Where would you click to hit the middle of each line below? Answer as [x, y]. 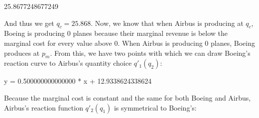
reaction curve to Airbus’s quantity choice [68, 63]
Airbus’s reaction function [44, 107]
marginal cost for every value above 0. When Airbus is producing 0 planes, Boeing [129, 43]
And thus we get [29, 23]
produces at [22, 53]
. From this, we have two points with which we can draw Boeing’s [150, 53]
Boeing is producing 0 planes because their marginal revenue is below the [116, 33]
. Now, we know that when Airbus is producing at [167, 23]
